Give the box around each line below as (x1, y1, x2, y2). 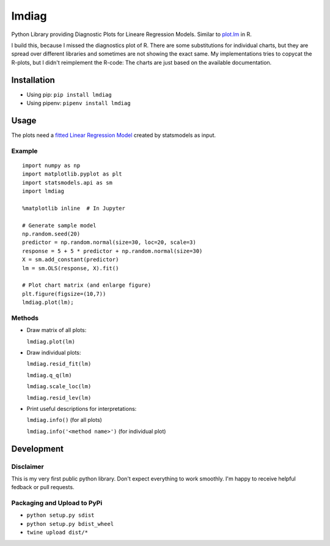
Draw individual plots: (26, 349, 81, 356)
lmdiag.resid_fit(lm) (26, 361, 92, 367)
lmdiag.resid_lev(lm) (26, 394, 92, 401)
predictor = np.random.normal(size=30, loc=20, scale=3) (22, 239, 197, 246)
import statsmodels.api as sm (22, 179, 113, 186)
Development (11, 443, 64, 454)
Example (11, 147, 38, 155)
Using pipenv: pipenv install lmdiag (26, 100, 131, 107)
